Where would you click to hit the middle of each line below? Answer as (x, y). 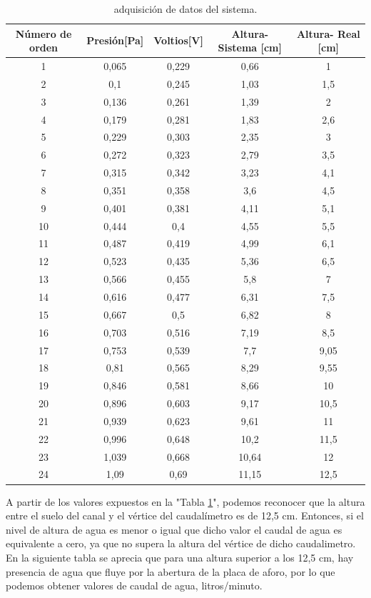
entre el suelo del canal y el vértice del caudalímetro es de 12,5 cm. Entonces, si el (185, 515)
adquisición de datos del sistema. (185, 9)
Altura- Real (328, 33)
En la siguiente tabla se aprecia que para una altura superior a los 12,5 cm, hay (180, 557)
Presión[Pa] (115, 40)
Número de (44, 33)
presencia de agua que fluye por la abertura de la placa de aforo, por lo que (171, 571)
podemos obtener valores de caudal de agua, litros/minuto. (134, 585)
